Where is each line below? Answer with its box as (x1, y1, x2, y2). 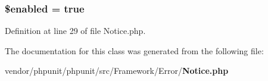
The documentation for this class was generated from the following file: (5, 44, 264, 57)
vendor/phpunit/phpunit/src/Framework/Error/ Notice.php (5, 64, 229, 77)
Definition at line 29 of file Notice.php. (5, 24, 146, 37)
